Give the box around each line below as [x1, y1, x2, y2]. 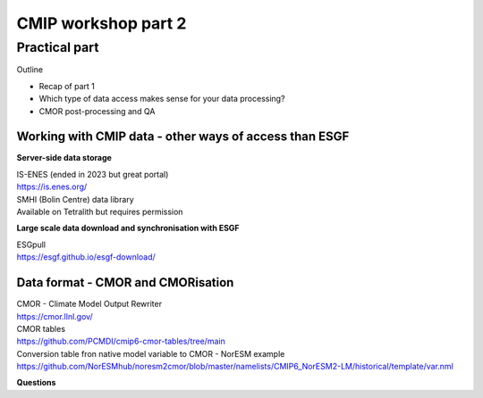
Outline [16, 64, 44, 75]
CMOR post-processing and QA [38, 105, 156, 116]
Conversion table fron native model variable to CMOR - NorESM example [16, 348, 285, 359]
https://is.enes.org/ [16, 181, 88, 192]
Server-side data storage [16, 153, 112, 163]
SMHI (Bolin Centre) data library [16, 194, 134, 204]
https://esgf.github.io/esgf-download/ [16, 252, 156, 262]
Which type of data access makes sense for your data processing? [38, 94, 285, 104]
